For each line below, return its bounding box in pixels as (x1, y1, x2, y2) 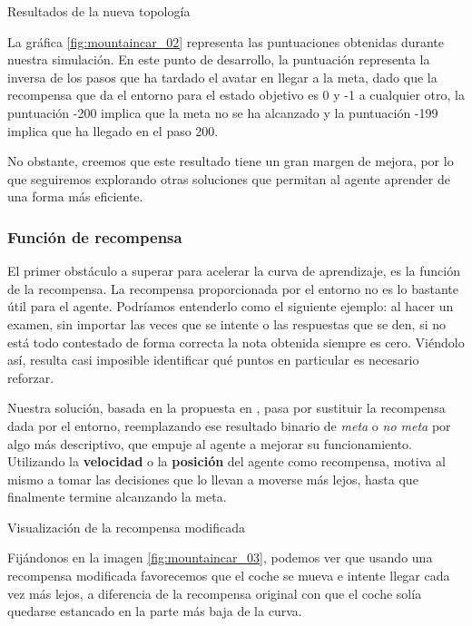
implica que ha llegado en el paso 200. (7, 121, 219, 140)
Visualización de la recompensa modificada (7, 517, 245, 536)
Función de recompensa (7, 225, 182, 248)
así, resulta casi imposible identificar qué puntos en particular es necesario (7, 350, 419, 369)
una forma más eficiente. (7, 187, 143, 206)
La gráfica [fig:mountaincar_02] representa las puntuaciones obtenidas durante (7, 32, 445, 51)
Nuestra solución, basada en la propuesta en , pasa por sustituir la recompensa (7, 398, 446, 417)
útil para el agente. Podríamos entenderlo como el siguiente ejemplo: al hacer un (7, 297, 454, 316)
